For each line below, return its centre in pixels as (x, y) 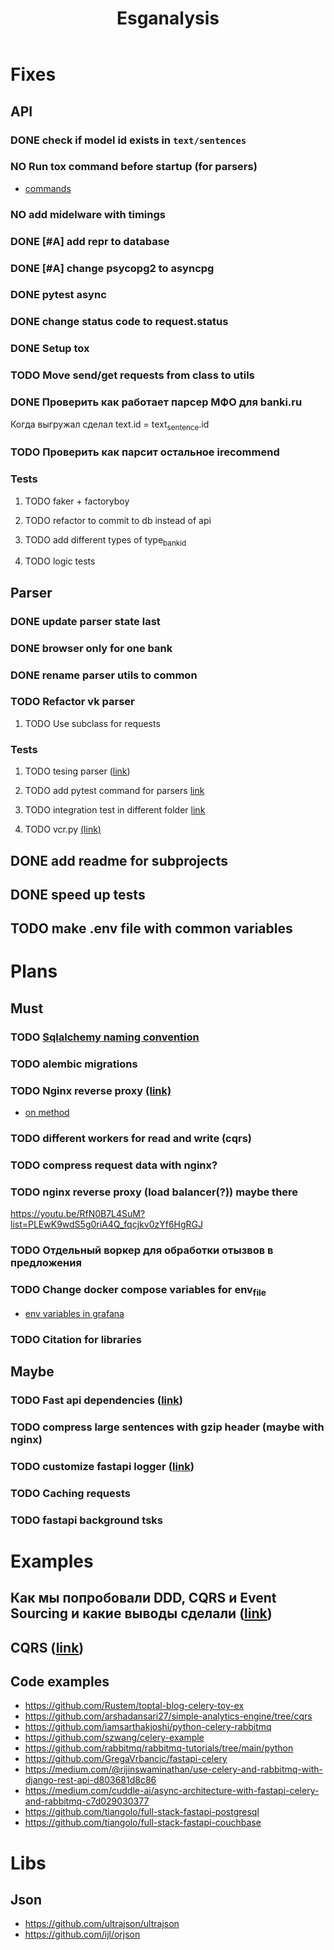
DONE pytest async (58, 295)
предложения (46, 1263)
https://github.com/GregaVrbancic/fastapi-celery (126, 1759)
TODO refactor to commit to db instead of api (118, 520)
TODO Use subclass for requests (92, 723)
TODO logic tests (60, 561)
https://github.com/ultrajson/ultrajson (102, 1924)
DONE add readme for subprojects (119, 860)
